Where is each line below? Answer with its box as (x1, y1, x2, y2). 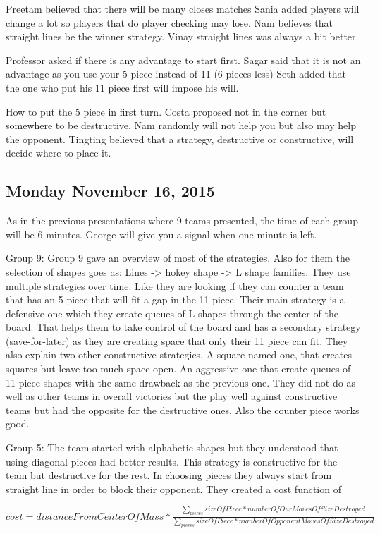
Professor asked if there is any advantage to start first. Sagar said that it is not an (6, 52, 361, 67)
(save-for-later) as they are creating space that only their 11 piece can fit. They (6, 333, 348, 348)
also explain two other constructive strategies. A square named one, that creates (6, 347, 352, 362)
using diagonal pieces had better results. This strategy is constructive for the (6, 454, 338, 468)
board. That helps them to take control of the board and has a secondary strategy (6, 320, 361, 334)
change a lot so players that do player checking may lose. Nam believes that (6, 15, 333, 30)
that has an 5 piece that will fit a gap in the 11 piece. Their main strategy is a (6, 292, 345, 307)
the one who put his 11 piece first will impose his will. (6, 80, 239, 95)
